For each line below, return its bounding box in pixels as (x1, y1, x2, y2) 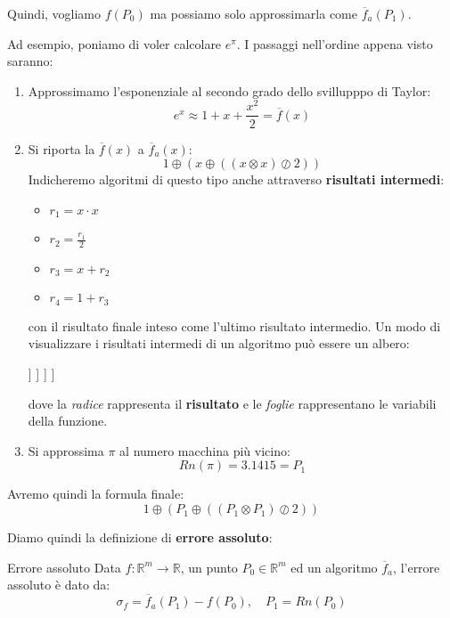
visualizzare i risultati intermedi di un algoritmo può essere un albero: (28, 334, 410, 353)
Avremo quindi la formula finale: (7, 484, 184, 503)
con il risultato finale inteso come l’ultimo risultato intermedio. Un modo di (28, 316, 441, 335)
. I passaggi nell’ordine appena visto (236, 34, 433, 53)
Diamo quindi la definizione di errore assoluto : (7, 528, 273, 547)
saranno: (7, 52, 53, 70)
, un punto (180, 557, 238, 576)
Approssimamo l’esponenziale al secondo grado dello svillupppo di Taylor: (28, 81, 431, 100)
